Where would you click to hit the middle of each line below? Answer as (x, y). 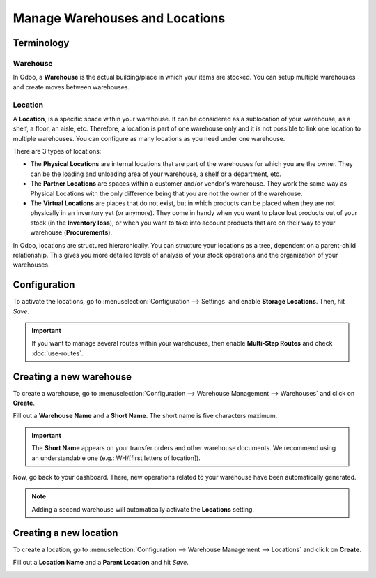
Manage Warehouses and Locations (119, 18)
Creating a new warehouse (72, 377)
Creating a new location (65, 533)
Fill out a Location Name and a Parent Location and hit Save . (101, 563)
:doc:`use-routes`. (57, 353)
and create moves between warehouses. (71, 87)
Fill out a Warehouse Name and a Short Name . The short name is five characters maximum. (145, 416)
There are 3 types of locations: (57, 151)
